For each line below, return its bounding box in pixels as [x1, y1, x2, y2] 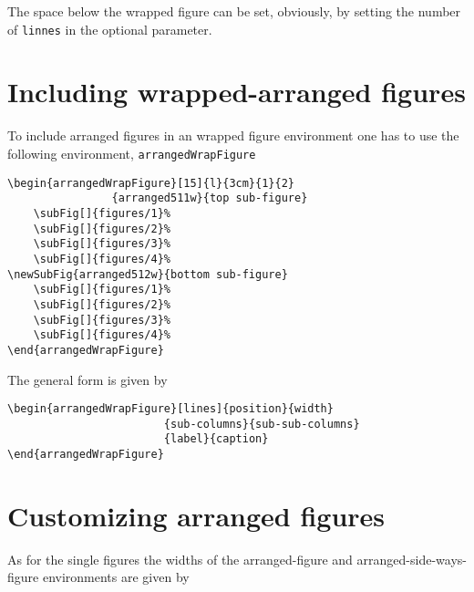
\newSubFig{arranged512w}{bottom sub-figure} [7, 267, 288, 281]
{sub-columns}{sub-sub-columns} [163, 417, 360, 431]
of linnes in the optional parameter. [7, 19, 212, 38]
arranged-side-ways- [356, 549, 467, 568]
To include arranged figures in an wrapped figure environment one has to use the [7, 126, 459, 145]
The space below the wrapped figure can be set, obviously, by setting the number [7, 2, 461, 20]
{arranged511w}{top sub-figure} [111, 192, 308, 205]
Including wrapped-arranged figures [7, 73, 466, 110]
